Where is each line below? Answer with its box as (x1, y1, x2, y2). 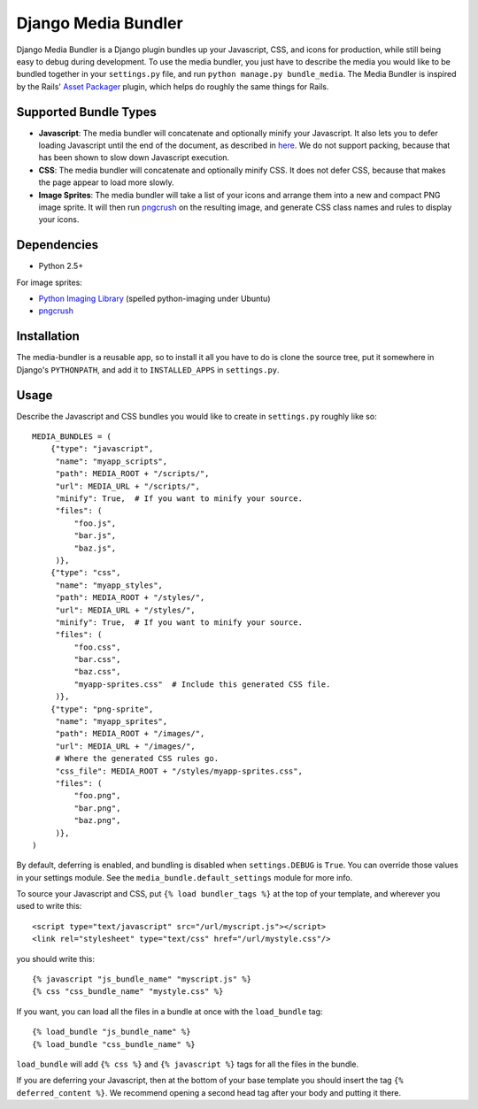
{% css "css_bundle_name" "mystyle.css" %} (32, 987, 224, 997)
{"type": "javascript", (50, 443, 154, 454)
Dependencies (16, 237, 99, 252)
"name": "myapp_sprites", (55, 717, 168, 727)
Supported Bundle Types (16, 104, 157, 119)
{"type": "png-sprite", (50, 704, 154, 714)
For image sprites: (16, 277, 83, 288)
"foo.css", (73, 642, 121, 652)
